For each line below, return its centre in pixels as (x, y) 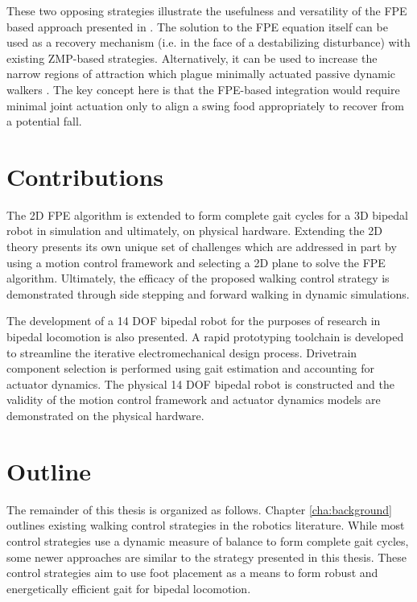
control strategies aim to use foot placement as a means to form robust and (192, 573)
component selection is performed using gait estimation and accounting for (190, 368)
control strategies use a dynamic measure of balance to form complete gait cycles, (208, 540)
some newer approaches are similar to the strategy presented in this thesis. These (207, 557)
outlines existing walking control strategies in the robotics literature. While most (206, 525)
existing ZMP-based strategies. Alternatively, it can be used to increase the (192, 58)
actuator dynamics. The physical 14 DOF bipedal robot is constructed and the (200, 383)
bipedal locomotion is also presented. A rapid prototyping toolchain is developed (205, 337)
